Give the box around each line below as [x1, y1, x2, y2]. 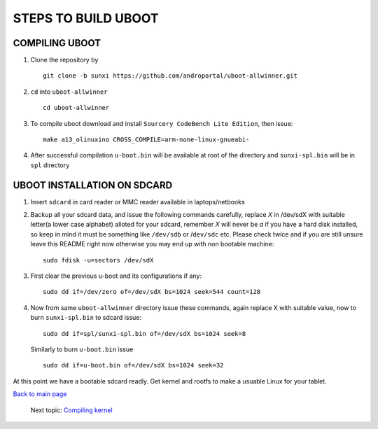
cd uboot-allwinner [43, 104, 110, 112]
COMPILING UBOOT [13, 37, 101, 49]
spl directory [30, 161, 70, 169]
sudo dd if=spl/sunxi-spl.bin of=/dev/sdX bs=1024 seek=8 [43, 330, 246, 337]
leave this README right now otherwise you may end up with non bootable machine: [30, 240, 274, 248]
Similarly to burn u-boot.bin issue [30, 345, 134, 353]
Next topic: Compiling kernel [30, 406, 113, 414]
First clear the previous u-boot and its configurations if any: [30, 272, 202, 280]
